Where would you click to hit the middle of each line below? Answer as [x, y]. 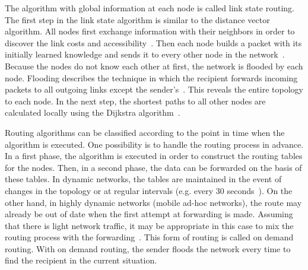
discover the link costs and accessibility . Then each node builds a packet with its [153, 42]
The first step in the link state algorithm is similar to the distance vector [137, 19]
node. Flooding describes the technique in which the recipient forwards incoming [151, 77]
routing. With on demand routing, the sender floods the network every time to [148, 248]
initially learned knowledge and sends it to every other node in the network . [145, 54]
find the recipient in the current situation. [81, 260]
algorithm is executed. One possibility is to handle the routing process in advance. [154, 144]
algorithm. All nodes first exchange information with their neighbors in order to [150, 31]
